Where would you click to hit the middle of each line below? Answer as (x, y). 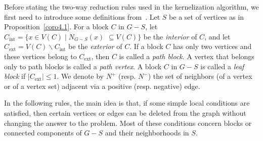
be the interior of (170, 36)
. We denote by (80, 76)
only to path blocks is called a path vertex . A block (83, 66)
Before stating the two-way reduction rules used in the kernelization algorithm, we (131, 7)
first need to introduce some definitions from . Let (82, 16)
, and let (217, 36)
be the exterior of (95, 46)
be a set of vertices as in (207, 16)
